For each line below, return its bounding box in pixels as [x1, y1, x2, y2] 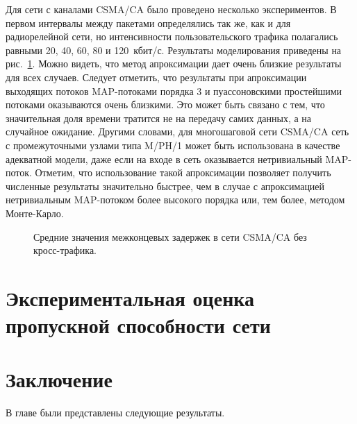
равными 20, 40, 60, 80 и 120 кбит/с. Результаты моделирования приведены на [6, 42, 342, 57]
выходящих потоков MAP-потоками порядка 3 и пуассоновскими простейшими [6, 83, 342, 98]
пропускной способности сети [6, 311, 271, 339]
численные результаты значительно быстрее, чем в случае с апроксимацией [6, 178, 325, 193]
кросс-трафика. [33, 243, 97, 257]
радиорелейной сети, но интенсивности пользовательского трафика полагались [6, 29, 338, 44]
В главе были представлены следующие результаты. [6, 405, 225, 420]
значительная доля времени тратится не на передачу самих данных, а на [6, 110, 312, 125]
